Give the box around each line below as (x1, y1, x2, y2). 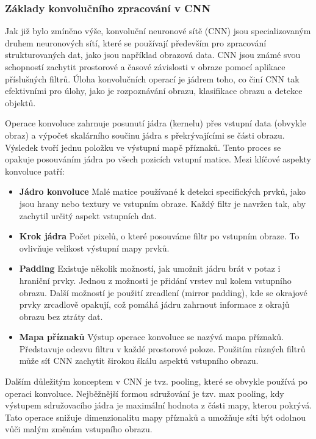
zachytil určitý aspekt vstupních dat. (19, 209, 157, 222)
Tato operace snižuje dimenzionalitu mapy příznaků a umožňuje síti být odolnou (5, 410, 306, 423)
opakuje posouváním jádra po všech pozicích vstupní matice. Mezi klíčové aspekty (5, 153, 312, 165)
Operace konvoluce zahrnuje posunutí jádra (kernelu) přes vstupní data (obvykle (5, 117, 306, 129)
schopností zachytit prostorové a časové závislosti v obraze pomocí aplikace (5, 60, 285, 73)
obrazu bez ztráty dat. (19, 310, 103, 322)
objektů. (5, 96, 36, 109)
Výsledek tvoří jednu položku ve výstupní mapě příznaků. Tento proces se (5, 140, 281, 153)
